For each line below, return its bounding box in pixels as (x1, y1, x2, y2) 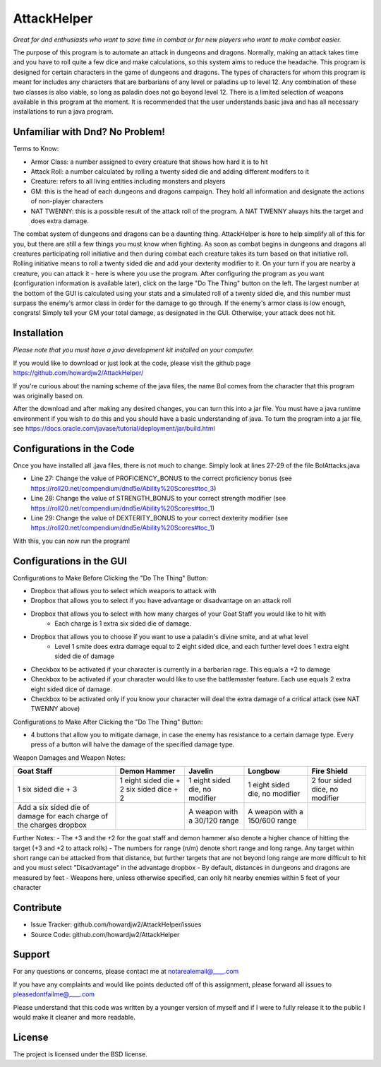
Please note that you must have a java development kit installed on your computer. (13, 346, 255, 354)
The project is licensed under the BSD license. (13, 1049, 147, 1059)
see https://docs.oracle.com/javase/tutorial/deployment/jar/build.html (13, 424, 215, 433)
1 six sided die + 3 (17, 785, 78, 794)
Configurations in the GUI (13, 555, 127, 567)
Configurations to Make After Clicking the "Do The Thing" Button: (13, 717, 203, 726)
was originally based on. (13, 391, 84, 400)
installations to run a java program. (13, 107, 114, 116)
